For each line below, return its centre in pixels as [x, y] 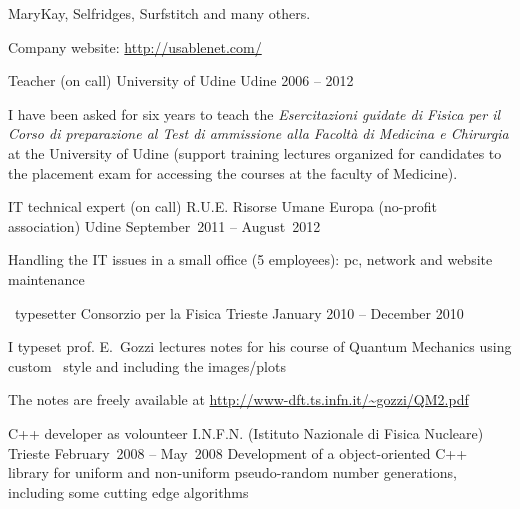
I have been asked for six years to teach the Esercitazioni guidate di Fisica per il [254, 113]
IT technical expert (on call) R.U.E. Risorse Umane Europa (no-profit [222, 206]
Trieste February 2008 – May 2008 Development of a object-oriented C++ [238, 452]
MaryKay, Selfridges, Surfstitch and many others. [159, 13]
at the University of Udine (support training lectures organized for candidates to [255, 152]
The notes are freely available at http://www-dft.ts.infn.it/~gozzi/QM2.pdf [238, 399]
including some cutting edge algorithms [128, 491]
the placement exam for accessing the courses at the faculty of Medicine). [233, 172]
